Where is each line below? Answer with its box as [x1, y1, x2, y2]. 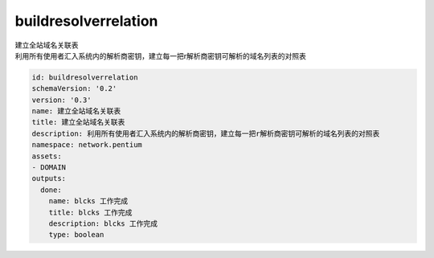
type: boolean [48, 230, 104, 240]
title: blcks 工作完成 [48, 207, 133, 217]
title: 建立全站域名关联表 [31, 117, 125, 127]
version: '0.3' [31, 95, 92, 104]
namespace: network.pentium [31, 141, 142, 149]
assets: [31, 151, 62, 161]
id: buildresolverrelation [31, 72, 138, 82]
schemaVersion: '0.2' [31, 84, 117, 93]
